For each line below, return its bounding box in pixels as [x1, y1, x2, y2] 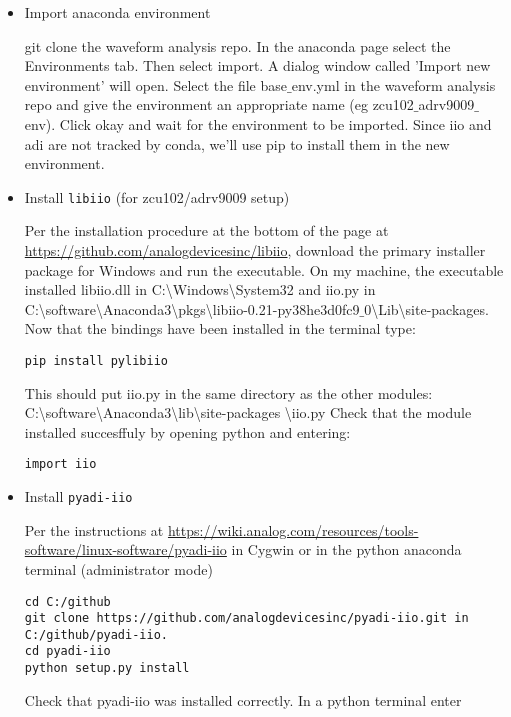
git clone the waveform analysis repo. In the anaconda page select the [24, 35, 451, 56]
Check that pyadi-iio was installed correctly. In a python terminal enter [24, 689, 462, 710]
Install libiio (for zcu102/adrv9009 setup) [24, 186, 290, 207]
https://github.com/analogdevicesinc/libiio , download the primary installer [24, 240, 486, 260]
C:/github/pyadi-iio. [24, 627, 168, 642]
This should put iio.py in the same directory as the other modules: [24, 382, 433, 403]
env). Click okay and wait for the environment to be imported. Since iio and [24, 113, 492, 134]
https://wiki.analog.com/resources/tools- [167, 519, 419, 540]
